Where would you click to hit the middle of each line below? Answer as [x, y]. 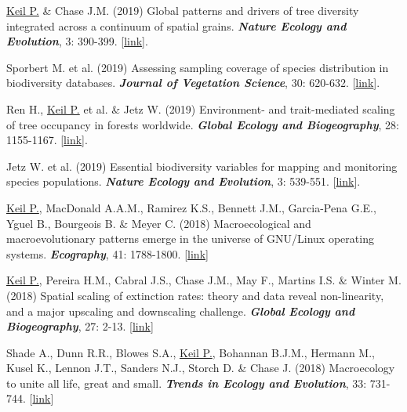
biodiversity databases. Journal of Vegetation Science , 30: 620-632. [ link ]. [193, 83]
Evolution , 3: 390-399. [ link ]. [77, 41]
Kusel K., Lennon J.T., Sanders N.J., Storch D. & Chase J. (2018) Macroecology [201, 368]
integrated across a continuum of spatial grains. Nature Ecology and [176, 25]
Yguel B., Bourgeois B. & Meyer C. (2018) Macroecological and [159, 223]
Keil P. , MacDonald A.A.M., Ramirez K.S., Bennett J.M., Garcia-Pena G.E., [191, 207]
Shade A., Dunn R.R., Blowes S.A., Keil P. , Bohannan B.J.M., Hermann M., [191, 352]
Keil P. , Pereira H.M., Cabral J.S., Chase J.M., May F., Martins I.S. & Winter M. [204, 280]
